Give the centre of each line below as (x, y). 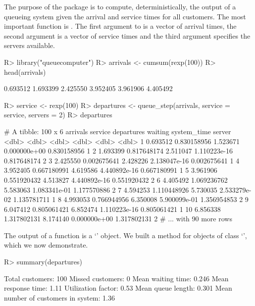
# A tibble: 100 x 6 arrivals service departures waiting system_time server (118, 131)
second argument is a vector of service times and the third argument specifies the (127, 35)
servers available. (29, 45)
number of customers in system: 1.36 (59, 297)
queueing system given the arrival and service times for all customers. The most (125, 16)
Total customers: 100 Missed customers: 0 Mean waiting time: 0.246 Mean (116, 278)
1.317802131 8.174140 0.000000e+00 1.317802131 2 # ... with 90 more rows (118, 219)
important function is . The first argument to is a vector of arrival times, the (120, 26)
